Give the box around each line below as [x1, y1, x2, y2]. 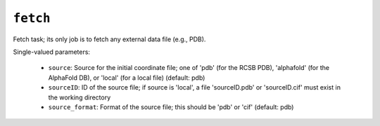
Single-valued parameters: [13, 48, 91, 56]
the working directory [48, 93, 111, 101]
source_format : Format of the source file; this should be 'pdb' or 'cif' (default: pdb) [48, 102, 294, 111]
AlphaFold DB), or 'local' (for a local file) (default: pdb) [48, 73, 205, 82]
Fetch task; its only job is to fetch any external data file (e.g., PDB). [13, 35, 206, 43]
